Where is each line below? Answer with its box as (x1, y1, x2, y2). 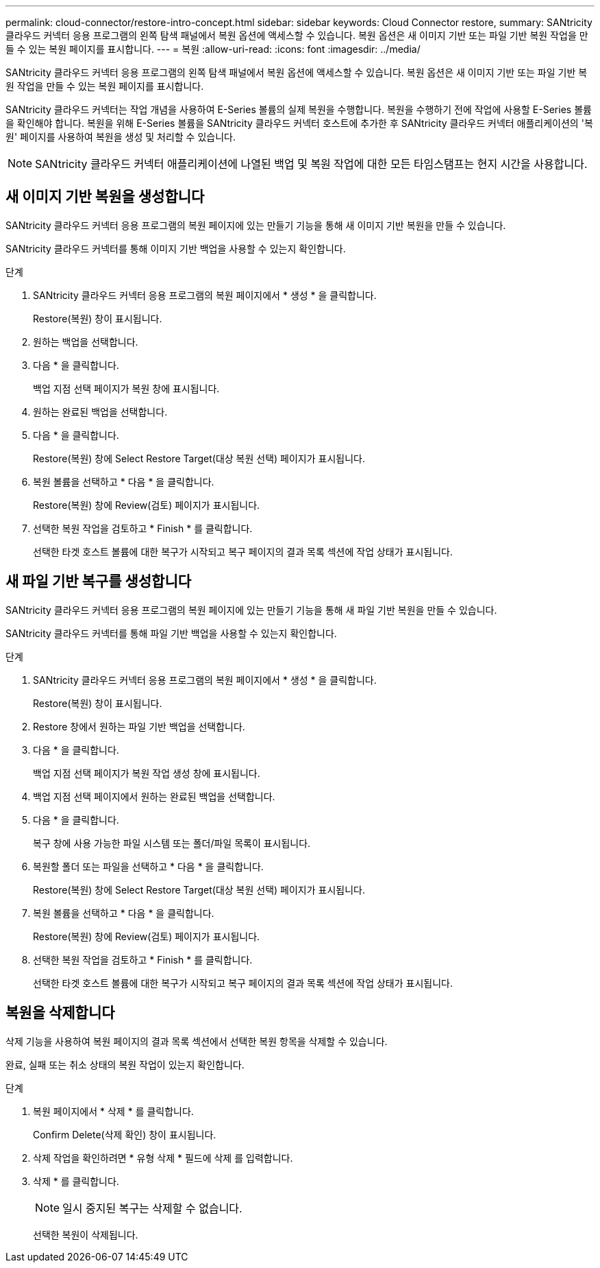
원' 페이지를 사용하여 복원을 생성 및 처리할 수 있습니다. (5, 131, 236, 143)
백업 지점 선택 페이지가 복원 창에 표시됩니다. (33, 382, 220, 394)
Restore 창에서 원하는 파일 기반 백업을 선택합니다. (33, 720, 245, 732)
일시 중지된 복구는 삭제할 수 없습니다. (62, 1201, 242, 1215)
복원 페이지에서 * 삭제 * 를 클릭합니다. (33, 1105, 194, 1117)
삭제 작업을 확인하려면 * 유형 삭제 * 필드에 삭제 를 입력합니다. (33, 1151, 293, 1164)
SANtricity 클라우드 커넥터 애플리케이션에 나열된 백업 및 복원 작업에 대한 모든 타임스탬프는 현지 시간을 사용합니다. (35, 157, 588, 171)
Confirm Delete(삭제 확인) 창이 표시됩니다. (33, 1128, 216, 1140)
